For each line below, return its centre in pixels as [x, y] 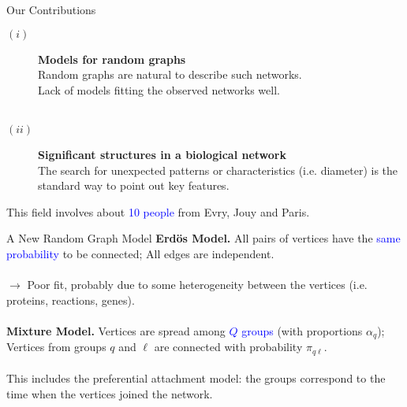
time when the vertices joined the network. [110, 394]
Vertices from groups [56, 347]
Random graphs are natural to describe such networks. [170, 74]
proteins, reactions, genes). [71, 300]
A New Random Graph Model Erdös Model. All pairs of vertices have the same [203, 238]
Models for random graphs [112, 59]
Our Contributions [51, 9]
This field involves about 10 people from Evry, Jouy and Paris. [158, 211]
